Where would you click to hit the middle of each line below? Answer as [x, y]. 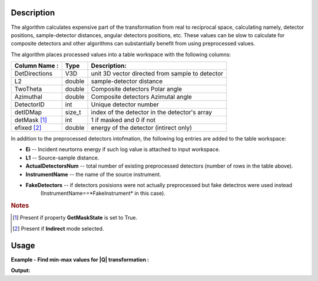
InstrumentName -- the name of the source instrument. [93, 174]
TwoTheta [28, 89]
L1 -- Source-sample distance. [62, 158]
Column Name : [37, 66]
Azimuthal [28, 97]
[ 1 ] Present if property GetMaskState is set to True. [75, 218]
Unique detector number [125, 104]
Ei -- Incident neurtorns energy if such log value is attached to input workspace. [123, 149]
